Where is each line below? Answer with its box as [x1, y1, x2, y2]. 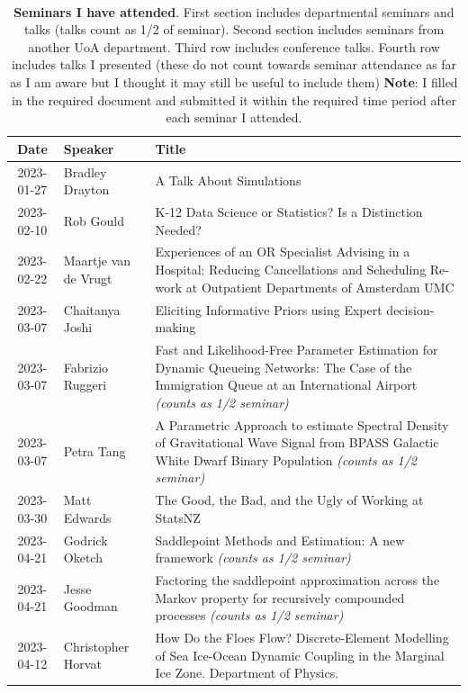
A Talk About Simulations [155, 171, 301, 190]
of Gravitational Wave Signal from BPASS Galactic [155, 433, 439, 452]
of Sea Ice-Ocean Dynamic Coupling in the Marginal [155, 645, 445, 664]
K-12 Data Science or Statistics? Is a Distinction [155, 202, 423, 221]
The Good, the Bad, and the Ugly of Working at [155, 490, 424, 509]
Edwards [63, 508, 112, 526]
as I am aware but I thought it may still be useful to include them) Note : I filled [10, 72, 458, 91]
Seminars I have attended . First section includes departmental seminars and [13, 2, 454, 21]
